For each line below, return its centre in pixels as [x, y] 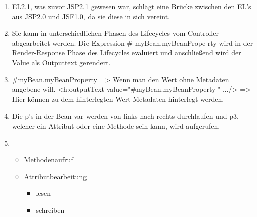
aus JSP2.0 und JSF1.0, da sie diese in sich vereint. [91, 16]
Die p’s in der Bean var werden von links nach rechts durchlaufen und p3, [125, 116]
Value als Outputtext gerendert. [61, 62]
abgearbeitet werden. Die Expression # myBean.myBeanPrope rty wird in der [133, 42]
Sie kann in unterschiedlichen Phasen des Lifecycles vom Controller [115, 33]
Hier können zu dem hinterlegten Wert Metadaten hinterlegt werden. [118, 99]
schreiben [50, 210]
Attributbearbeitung [55, 176]
